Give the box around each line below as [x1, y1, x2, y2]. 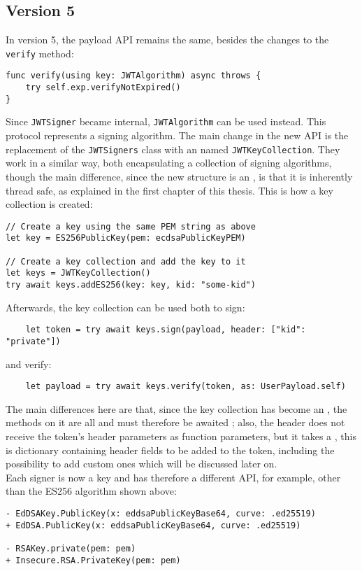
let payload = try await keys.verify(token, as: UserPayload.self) [25, 381, 346, 392]
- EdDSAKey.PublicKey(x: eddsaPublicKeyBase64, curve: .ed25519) [6, 508, 316, 519]
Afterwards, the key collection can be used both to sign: [6, 299, 245, 314]
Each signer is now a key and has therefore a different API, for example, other [6, 470, 341, 484]
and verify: [6, 356, 52, 371]
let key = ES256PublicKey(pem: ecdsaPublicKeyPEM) [6, 233, 246, 244]
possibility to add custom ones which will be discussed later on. [6, 456, 277, 471]
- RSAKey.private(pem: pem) [6, 543, 136, 554]
